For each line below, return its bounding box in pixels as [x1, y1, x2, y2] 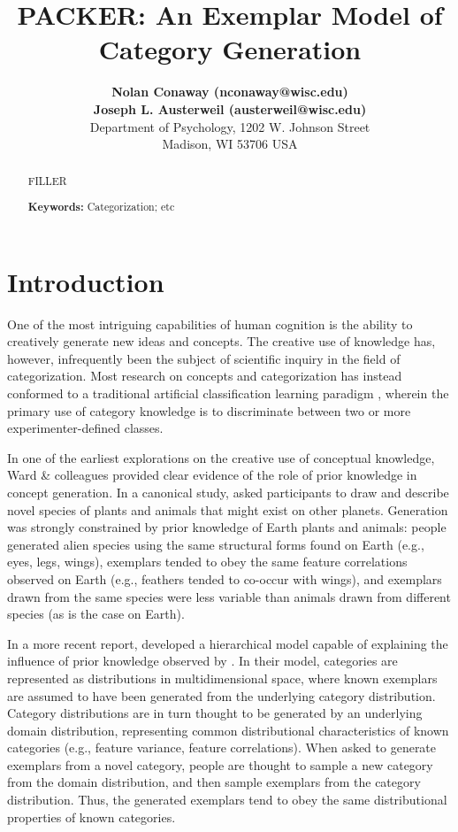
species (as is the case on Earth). [7, 605, 185, 623]
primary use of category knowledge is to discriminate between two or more [7, 401, 411, 420]
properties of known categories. [7, 807, 176, 826]
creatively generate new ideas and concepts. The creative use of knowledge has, [7, 332, 436, 351]
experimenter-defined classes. [7, 419, 164, 437]
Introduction [7, 263, 164, 299]
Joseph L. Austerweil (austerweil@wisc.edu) [93, 99, 367, 118]
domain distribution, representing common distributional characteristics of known [7, 720, 449, 739]
